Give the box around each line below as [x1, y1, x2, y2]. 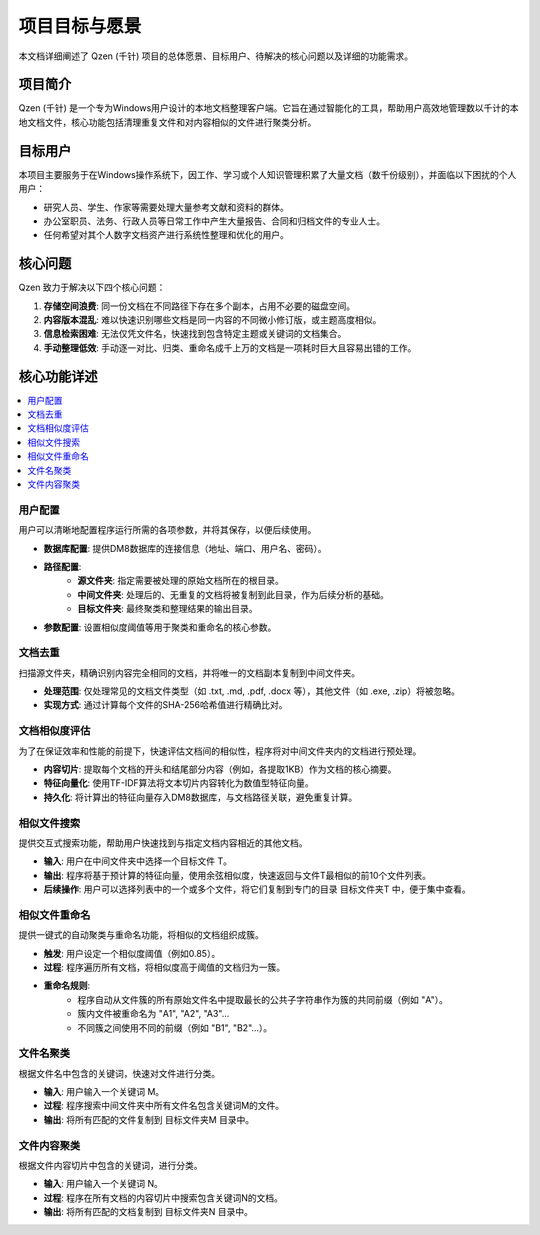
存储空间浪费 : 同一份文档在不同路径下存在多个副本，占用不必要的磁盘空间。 [43, 300, 355, 312]
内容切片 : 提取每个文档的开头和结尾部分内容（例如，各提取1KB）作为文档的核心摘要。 [43, 763, 397, 775]
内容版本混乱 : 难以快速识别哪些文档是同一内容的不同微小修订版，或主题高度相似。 [43, 314, 382, 325]
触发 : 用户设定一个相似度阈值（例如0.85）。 [43, 947, 221, 959]
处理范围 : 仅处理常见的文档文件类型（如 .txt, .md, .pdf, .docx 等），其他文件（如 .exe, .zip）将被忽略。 [43, 685, 460, 697]
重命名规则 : [43, 980, 91, 992]
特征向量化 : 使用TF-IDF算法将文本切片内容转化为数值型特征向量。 [43, 777, 314, 789]
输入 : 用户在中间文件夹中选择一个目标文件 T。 [43, 855, 232, 867]
